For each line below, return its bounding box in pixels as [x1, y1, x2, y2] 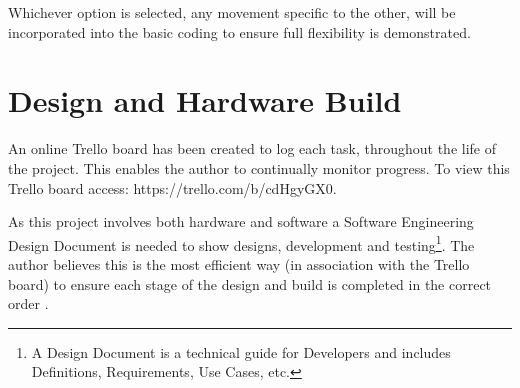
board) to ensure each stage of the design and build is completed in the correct [8, 273, 492, 294]
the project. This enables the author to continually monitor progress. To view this [8, 157, 510, 178]
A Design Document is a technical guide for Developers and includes [31, 341, 451, 362]
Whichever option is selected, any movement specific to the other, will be [8, 2, 456, 22]
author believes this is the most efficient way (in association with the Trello [8, 253, 470, 274]
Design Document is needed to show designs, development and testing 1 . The [8, 231, 475, 255]
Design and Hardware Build [8, 80, 402, 121]
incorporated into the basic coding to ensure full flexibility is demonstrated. [8, 21, 471, 42]
